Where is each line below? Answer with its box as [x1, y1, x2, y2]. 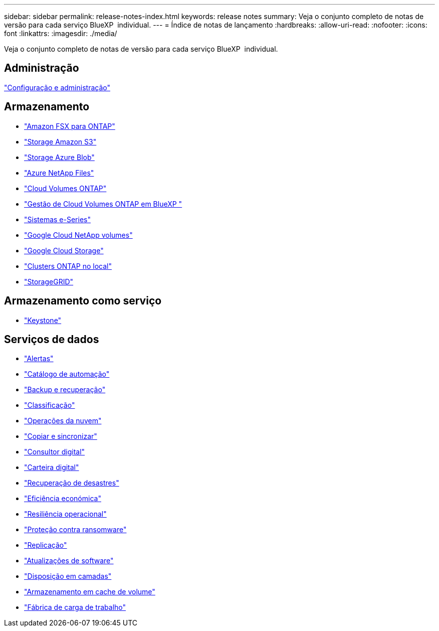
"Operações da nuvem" [24, 416, 102, 425]
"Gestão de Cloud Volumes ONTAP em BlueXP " [24, 199, 182, 208]
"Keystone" [24, 315, 62, 325]
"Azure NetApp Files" [24, 168, 94, 177]
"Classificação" [24, 401, 75, 410]
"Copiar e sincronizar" [24, 432, 97, 441]
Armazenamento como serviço [4, 294, 162, 307]
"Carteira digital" [24, 463, 79, 472]
